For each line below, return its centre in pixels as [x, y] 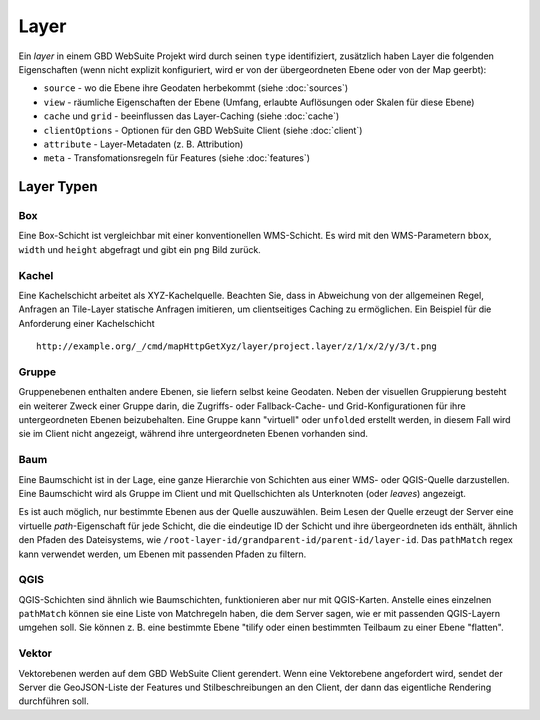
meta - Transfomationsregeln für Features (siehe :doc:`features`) [176, 158]
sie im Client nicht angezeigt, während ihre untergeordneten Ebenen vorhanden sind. [193, 434]
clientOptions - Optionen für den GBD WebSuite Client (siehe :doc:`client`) [203, 130]
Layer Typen [58, 186]
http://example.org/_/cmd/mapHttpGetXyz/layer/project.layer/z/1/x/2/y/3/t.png [236, 346]
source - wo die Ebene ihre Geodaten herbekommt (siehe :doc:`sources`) [196, 88]
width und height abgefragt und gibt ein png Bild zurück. [140, 249]
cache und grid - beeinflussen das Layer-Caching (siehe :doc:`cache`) [191, 116]
